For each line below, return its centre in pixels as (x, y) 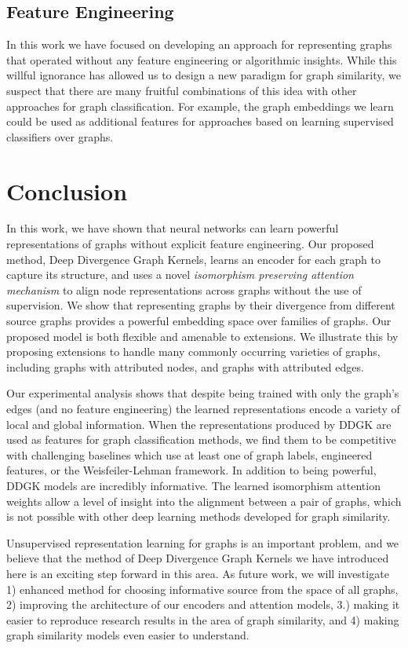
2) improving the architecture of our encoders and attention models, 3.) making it (203, 604)
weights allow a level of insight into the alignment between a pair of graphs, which (204, 501)
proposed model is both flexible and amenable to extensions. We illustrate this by (202, 336)
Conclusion (67, 190)
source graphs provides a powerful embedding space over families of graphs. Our (199, 321)
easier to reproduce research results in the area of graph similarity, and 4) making (203, 619)
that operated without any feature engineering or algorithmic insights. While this (202, 59)
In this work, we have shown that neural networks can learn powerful (173, 228)
